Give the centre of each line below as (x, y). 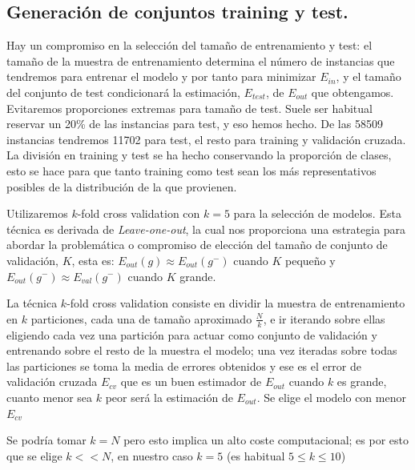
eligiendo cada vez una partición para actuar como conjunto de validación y (192, 334)
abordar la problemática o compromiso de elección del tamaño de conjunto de (197, 245)
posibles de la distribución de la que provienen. (122, 186)
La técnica (32, 303)
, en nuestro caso (152, 455)
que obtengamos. (353, 92)
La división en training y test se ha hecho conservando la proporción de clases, (199, 155)
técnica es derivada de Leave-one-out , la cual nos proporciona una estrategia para (206, 229)
